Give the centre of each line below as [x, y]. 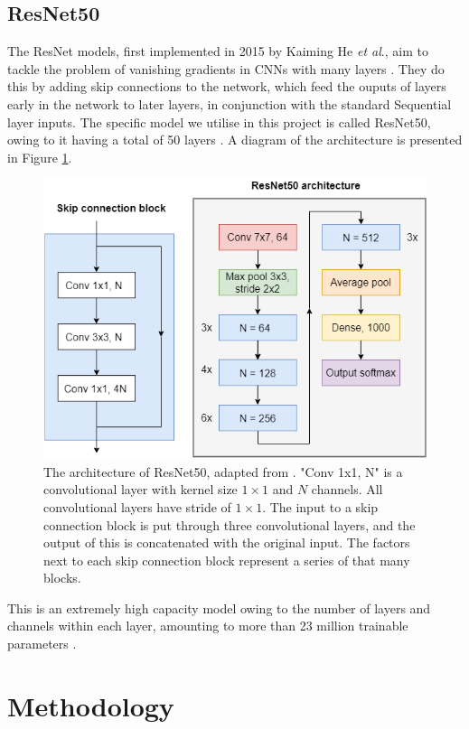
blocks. [62, 578]
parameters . [42, 644]
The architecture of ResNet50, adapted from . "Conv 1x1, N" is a [223, 471]
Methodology [91, 705]
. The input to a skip [320, 506]
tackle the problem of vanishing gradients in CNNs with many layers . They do [226, 68]
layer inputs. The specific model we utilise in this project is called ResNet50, [219, 121]
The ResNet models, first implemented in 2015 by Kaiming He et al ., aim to [218, 51]
